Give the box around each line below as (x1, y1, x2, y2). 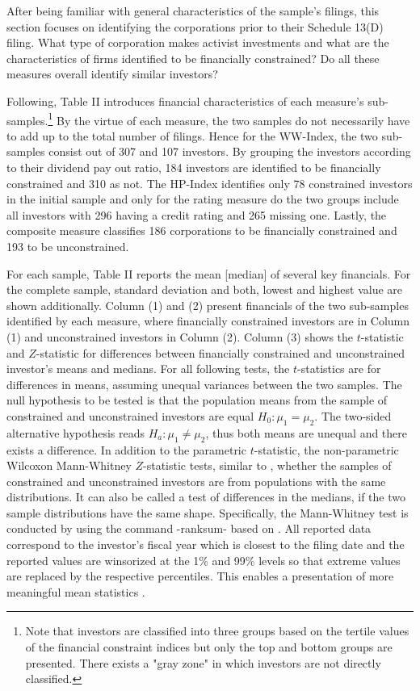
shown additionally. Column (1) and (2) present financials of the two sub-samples (6, 296, 409, 313)
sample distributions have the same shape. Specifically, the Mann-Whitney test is (6, 504, 409, 521)
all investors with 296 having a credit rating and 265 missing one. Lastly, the (6, 206, 387, 223)
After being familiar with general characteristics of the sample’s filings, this (6, 2, 380, 19)
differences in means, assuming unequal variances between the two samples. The (6, 375, 402, 392)
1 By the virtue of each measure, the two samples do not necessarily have (48, 109, 410, 128)
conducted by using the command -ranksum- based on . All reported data (6, 520, 372, 537)
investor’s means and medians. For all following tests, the (6, 360, 290, 377)
